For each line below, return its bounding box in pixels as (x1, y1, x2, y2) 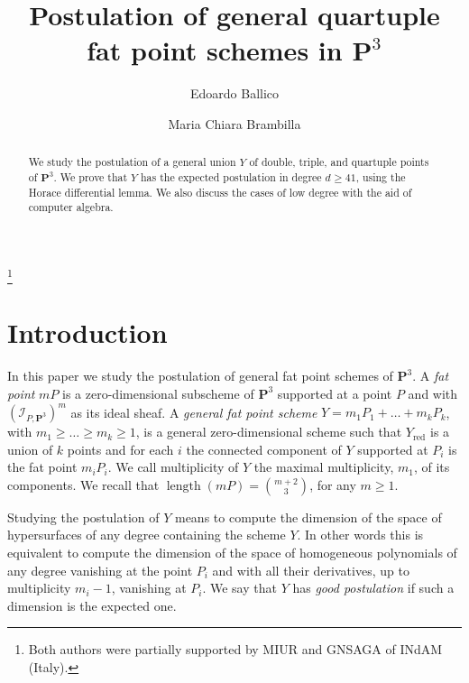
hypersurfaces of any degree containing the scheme (7, 525, 286, 544)
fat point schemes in (87, 32, 343, 69)
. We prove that (53, 169, 128, 184)
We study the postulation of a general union (28, 154, 236, 170)
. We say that (202, 578, 277, 597)
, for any (309, 475, 356, 494)
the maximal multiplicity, (253, 457, 394, 476)
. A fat (412, 366, 449, 385)
